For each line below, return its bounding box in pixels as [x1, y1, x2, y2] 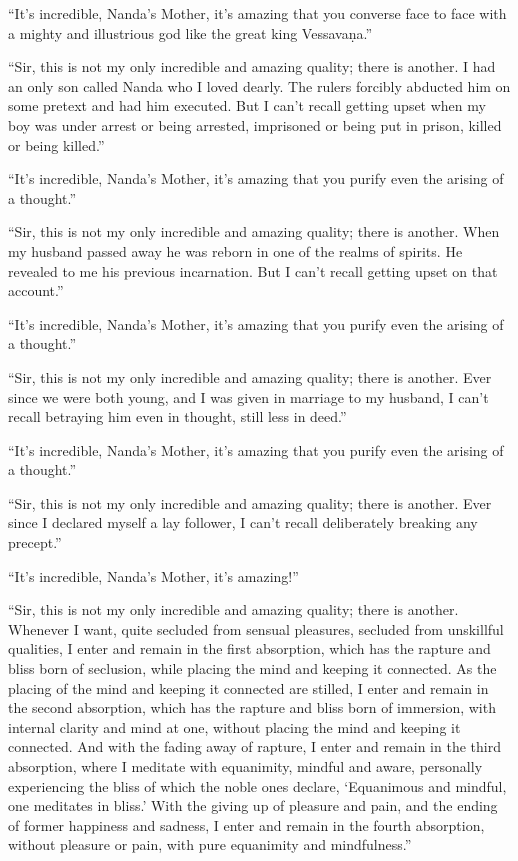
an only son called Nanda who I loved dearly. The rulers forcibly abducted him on [8, 75, 511, 96]
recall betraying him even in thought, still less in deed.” [8, 406, 347, 427]
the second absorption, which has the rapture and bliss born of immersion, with [8, 697, 496, 718]
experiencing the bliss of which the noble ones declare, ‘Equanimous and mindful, [8, 775, 507, 796]
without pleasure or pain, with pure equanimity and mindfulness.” [8, 834, 412, 855]
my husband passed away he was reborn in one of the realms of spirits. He [8, 240, 463, 261]
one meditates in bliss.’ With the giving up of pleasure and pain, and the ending [8, 795, 498, 816]
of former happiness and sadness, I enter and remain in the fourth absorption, [8, 814, 485, 835]
